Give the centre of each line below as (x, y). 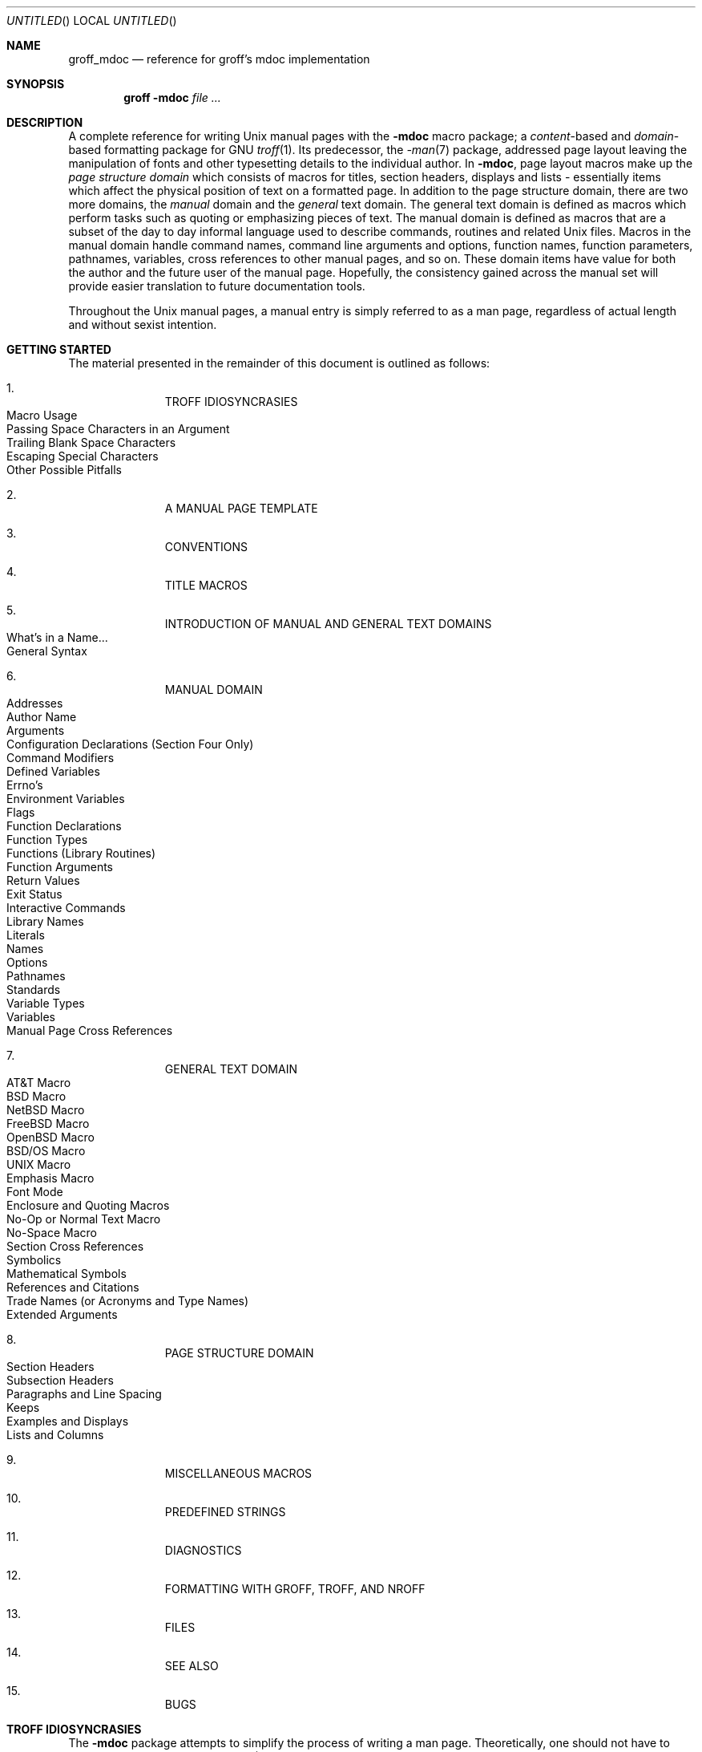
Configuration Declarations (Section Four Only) (130, 744)
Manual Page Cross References (90, 1030)
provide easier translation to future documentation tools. (217, 286)
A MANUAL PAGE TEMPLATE (241, 508)
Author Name (42, 717)
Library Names (45, 921)
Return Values (43, 880)
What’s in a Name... (57, 637)
